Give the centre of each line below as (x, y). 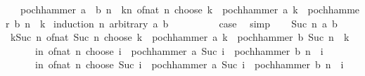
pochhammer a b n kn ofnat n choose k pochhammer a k (159, 9)
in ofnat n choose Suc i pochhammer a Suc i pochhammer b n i (189, 64)
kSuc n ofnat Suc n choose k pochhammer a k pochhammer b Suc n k (180, 37)
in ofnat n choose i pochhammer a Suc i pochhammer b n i (179, 50)
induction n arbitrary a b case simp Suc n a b (196, 23)
